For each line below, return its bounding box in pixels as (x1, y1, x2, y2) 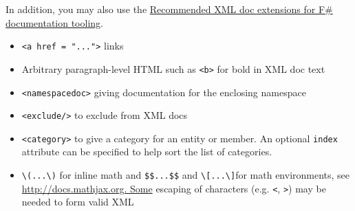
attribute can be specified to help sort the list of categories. (21, 144, 272, 159)
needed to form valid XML (21, 195, 134, 209)
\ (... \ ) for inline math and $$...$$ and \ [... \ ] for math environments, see (21, 168, 350, 182)
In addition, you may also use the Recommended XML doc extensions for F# (6, 2, 333, 16)
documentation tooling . (6, 15, 103, 30)
